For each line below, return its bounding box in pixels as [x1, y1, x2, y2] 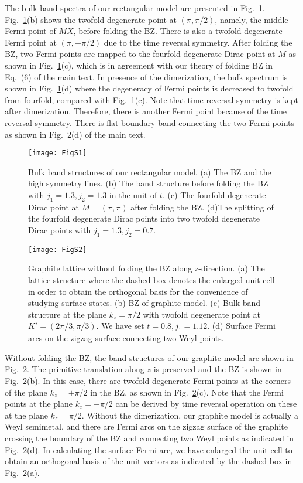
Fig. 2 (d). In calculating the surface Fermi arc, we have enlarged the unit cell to [5, 443, 292, 455]
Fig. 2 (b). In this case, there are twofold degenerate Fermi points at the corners [5, 374, 291, 386]
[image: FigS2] [28, 245, 87, 254]
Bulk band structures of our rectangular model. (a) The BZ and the [28, 165, 271, 178]
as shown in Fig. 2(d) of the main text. [5, 128, 146, 140]
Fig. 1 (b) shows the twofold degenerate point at [5, 13, 177, 25]
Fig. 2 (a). [5, 466, 40, 478]
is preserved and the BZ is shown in [153, 363, 282, 375]
